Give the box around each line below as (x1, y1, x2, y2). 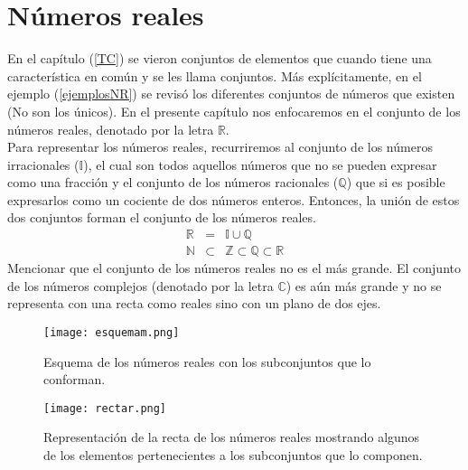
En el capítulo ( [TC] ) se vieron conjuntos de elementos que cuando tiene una (7, 49, 432, 68)
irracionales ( (7, 155, 80, 174)
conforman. (43, 370, 106, 389)
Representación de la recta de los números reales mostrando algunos (43, 428, 420, 446)
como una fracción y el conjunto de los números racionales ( (7, 173, 339, 192)
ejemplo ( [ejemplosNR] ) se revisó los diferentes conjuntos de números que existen (7, 84, 455, 103)
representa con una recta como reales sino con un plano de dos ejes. (7, 294, 381, 313)
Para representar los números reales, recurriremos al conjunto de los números (7, 137, 433, 156)
